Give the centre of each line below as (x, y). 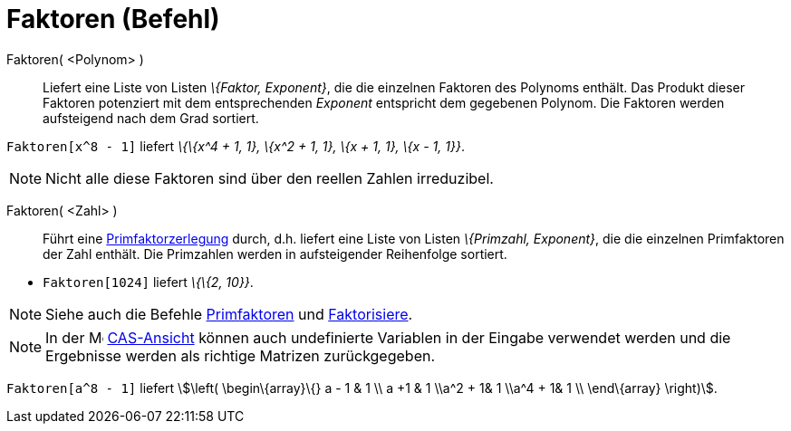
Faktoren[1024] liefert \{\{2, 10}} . (148, 282)
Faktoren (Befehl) (113, 19)
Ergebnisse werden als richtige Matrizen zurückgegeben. (241, 355)
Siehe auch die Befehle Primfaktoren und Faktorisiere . (229, 314)
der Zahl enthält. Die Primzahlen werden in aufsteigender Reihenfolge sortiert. (275, 254)
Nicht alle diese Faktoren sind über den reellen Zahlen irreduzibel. (270, 178)
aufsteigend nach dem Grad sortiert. (151, 118)
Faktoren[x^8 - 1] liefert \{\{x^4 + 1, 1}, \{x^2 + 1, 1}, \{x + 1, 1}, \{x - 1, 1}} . (236, 146)
